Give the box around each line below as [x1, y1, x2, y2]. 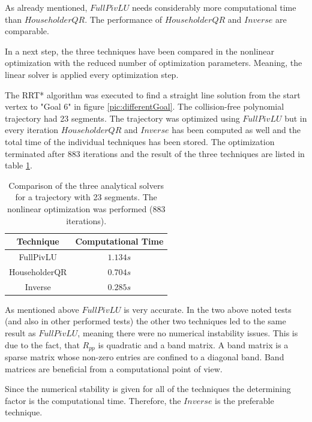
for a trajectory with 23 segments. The [15, 191, 157, 203]
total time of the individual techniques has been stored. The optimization [5, 135, 275, 147]
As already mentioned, [5, 1, 88, 13]
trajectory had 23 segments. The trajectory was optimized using [5, 111, 240, 124]
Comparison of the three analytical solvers [8, 179, 164, 191]
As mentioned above [5, 303, 79, 315]
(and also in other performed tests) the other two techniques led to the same [5, 315, 286, 327]
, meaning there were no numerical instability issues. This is [77, 326, 298, 339]
